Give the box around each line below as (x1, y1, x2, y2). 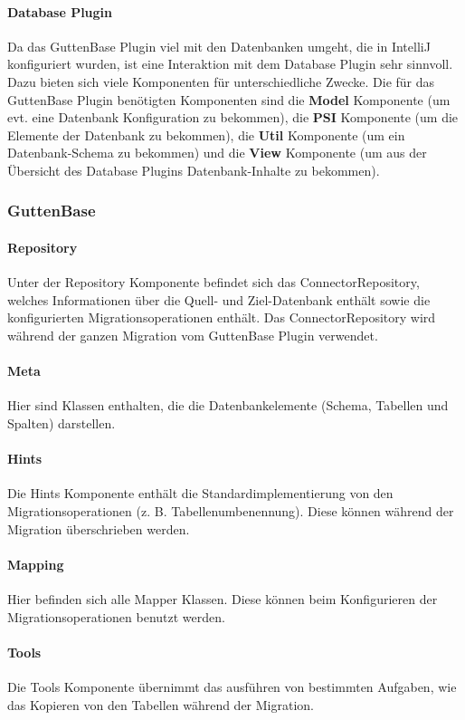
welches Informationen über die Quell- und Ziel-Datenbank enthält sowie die (7, 290, 431, 309)
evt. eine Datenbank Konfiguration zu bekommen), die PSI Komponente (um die (7, 108, 459, 127)
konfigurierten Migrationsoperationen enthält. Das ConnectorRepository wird (7, 308, 436, 327)
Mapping (7, 554, 64, 573)
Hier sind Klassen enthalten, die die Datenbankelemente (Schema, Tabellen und (7, 396, 449, 415)
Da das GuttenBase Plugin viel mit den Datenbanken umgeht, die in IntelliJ (7, 36, 431, 55)
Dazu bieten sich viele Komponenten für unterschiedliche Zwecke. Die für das (7, 72, 435, 91)
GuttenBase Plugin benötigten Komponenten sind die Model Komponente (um (7, 90, 451, 109)
